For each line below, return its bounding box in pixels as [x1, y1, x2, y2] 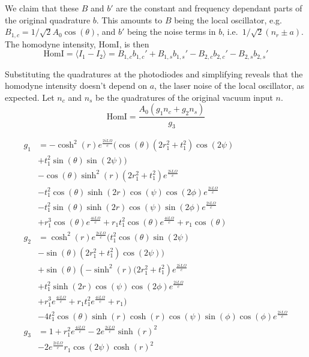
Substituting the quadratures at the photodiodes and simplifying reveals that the [5, 67, 303, 80]
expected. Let [5, 91, 55, 103]
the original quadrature [5, 13, 91, 26]
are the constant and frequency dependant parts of [116, 2, 302, 14]
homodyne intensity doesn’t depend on [5, 79, 148, 92]
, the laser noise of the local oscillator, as [154, 79, 305, 92]
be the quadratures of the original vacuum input [95, 91, 273, 103]
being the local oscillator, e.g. [174, 13, 282, 26]
